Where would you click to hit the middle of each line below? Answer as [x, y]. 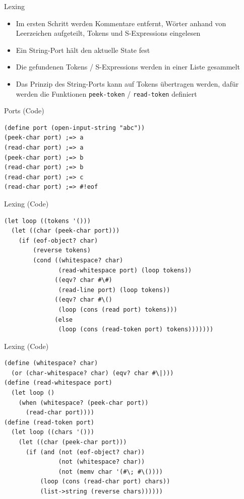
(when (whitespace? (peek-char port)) [83, 403]
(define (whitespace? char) [51, 363]
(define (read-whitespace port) [58, 383]
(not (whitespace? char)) [102, 462]
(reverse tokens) [62, 251]
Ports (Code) [24, 111]
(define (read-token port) [49, 422]
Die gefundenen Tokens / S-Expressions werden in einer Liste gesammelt [128, 67]
